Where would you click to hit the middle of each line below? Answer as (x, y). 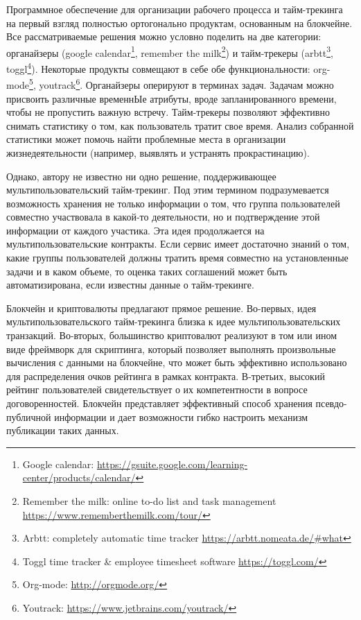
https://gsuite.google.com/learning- (172, 464)
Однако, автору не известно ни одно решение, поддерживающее (141, 176)
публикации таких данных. (63, 430)
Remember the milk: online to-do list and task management (149, 500)
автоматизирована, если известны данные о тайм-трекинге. (130, 285)
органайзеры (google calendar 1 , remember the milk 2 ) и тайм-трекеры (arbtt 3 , (170, 51)
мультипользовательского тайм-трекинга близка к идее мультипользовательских (174, 321)
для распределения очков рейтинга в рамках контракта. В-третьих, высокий (166, 376)
